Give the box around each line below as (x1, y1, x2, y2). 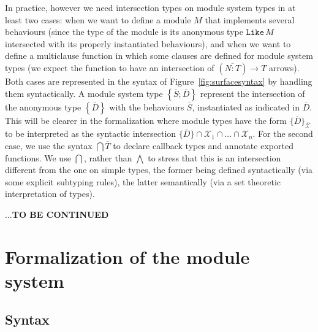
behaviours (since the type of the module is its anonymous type (5, 25, 243, 38)
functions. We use (5, 151, 71, 164)
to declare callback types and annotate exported (113, 139, 293, 152)
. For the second (252, 127, 313, 140)
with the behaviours (109, 100, 184, 113)
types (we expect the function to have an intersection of (5, 61, 214, 74)
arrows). (269, 61, 300, 74)
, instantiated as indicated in (192, 100, 300, 113)
